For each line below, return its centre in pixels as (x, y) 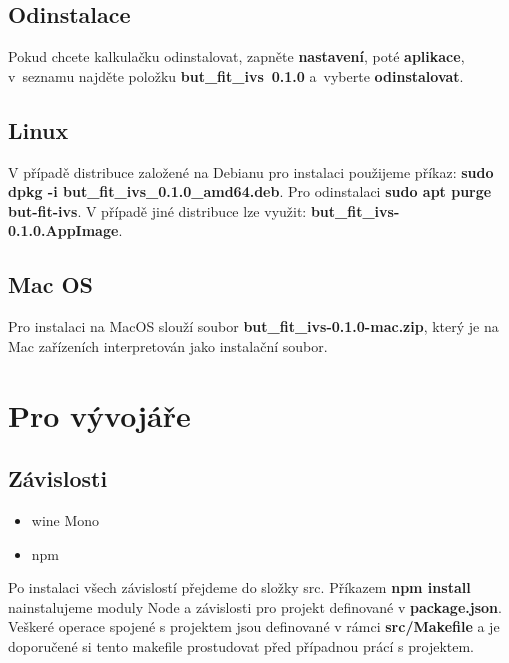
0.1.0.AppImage (63, 230)
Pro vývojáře (99, 414)
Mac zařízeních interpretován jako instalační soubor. (168, 345)
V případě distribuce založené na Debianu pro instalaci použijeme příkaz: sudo (251, 171)
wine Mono (65, 519)
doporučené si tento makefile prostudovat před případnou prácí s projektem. (241, 645)
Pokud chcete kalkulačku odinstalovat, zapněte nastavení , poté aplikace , (236, 56)
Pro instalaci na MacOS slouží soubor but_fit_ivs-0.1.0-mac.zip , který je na (253, 326)
